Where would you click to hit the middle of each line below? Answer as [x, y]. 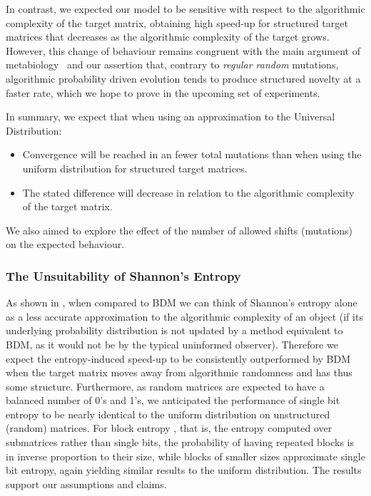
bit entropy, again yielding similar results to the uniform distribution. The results [184, 470]
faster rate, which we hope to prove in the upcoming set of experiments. [163, 92]
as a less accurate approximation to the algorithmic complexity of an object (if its [184, 316]
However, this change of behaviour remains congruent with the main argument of [183, 50]
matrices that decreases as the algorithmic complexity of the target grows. [168, 37]
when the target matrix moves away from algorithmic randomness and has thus [179, 372]
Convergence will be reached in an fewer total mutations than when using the [192, 154]
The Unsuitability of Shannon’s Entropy [123, 275]
